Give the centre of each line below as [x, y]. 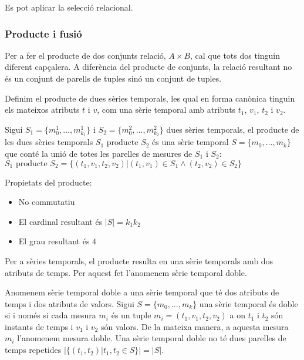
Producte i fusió [43, 33]
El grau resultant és [54, 241]
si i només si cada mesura [50, 315]
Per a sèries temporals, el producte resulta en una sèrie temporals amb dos [139, 260]
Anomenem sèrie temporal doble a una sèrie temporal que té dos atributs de [142, 292]
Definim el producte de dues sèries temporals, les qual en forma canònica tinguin [150, 98]
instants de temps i [39, 326]
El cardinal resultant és [60, 221]
